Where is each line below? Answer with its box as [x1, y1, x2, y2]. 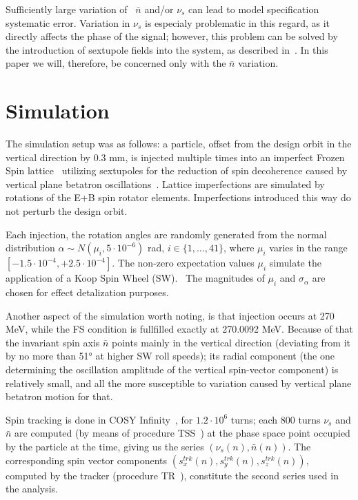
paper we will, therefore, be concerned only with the [6, 56, 226, 70]
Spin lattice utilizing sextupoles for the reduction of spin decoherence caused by [6, 163, 348, 178]
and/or [144, 2, 174, 16]
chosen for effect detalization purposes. [6, 285, 169, 300]
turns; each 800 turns [230, 412, 321, 426]
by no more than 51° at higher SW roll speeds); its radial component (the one [6, 348, 335, 363]
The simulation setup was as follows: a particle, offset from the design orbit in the [6, 136, 352, 151]
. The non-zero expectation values [112, 256, 255, 270]
